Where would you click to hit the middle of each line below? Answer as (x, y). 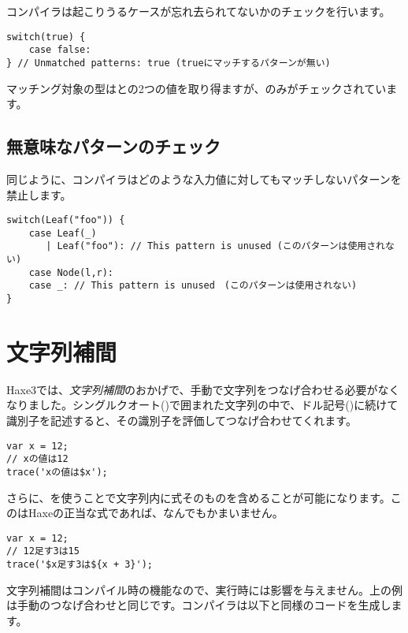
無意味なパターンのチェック (113, 146)
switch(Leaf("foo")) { (66, 220)
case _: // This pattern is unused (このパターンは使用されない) (193, 286)
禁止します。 (39, 194)
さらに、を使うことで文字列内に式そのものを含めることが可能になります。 (198, 497)
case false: (60, 50)
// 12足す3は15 (43, 551)
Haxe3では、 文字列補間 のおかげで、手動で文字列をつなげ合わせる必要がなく (203, 389)
